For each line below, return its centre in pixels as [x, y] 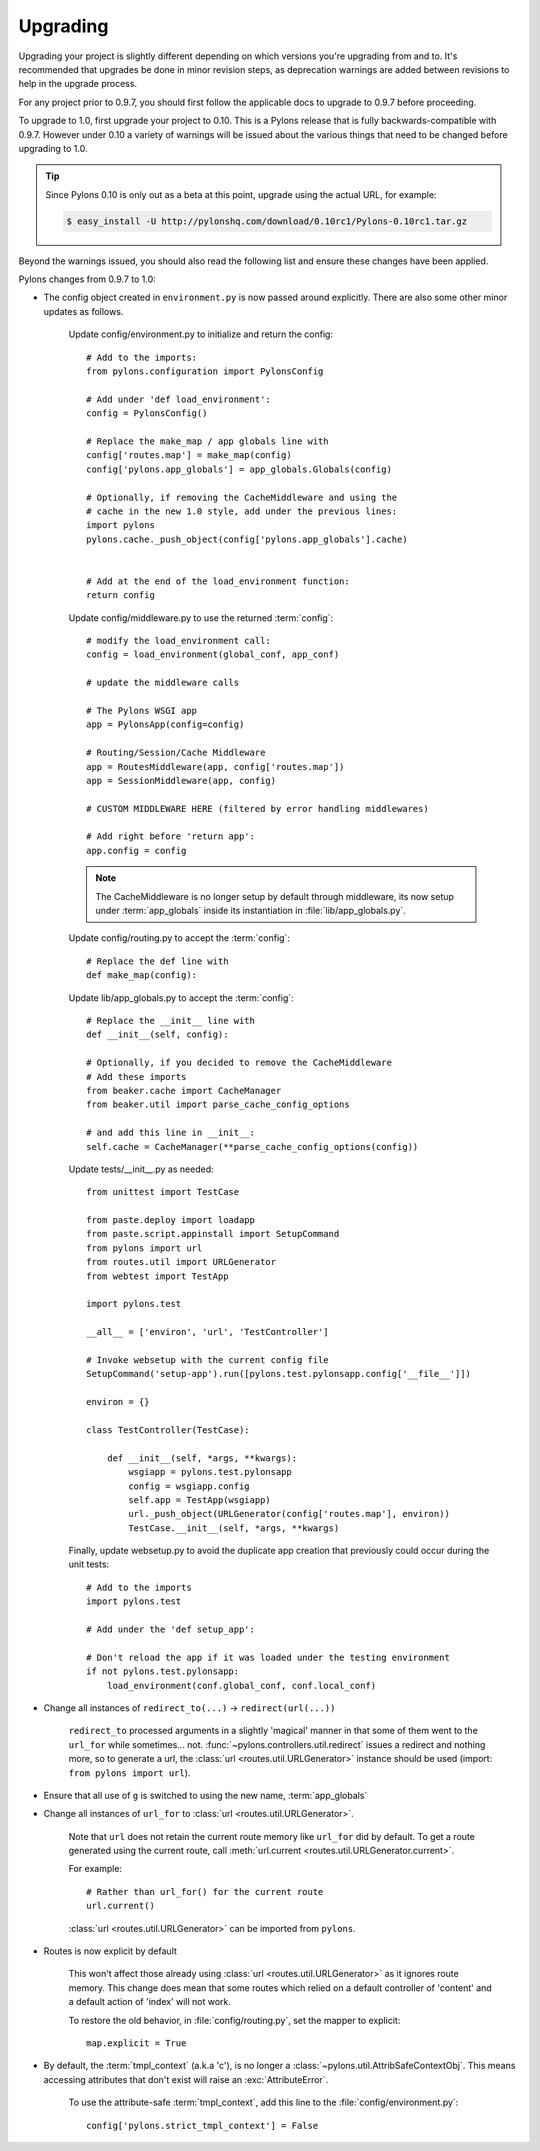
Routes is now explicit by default [110, 1951]
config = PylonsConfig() [147, 413]
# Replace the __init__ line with [170, 1020]
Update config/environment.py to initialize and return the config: [201, 334]
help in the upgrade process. [78, 84]
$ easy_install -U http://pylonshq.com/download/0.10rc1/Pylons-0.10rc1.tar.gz [267, 221]
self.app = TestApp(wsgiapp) [200, 1499]
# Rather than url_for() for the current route [205, 1891]
